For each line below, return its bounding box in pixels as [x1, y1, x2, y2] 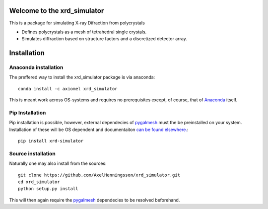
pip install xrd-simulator [18, 138, 84, 144]
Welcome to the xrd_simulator [9, 6, 104, 15]
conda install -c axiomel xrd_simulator [18, 86, 118, 91]
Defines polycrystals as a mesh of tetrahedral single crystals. [21, 29, 147, 35]
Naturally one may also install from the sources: [9, 160, 107, 166]
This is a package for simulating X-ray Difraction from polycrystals [9, 20, 145, 26]
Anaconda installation [9, 64, 64, 71]
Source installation [9, 150, 56, 157]
